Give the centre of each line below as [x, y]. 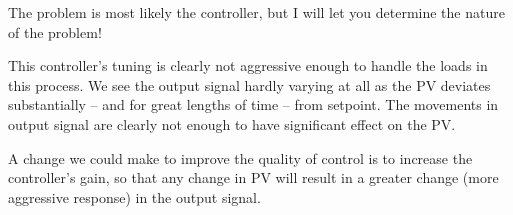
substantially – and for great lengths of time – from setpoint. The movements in [253, 104]
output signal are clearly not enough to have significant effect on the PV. [232, 123]
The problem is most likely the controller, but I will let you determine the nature [256, 12]
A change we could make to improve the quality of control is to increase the [240, 157]
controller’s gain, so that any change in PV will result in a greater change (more [253, 177]
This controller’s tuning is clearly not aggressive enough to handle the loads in [248, 65]
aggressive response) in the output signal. [134, 196]
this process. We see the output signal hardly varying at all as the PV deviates [249, 84]
